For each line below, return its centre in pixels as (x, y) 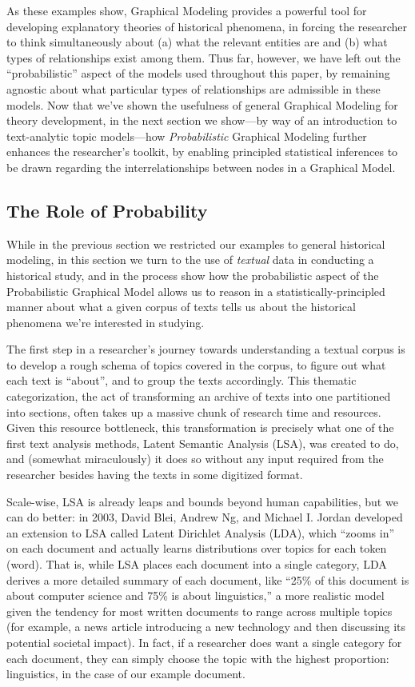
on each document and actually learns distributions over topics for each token (197, 548)
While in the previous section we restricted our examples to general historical (196, 244)
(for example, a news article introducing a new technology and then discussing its (206, 627)
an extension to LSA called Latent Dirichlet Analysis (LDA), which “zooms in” (201, 532)
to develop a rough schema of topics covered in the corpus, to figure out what (196, 364)
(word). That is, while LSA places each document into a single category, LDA (197, 564)
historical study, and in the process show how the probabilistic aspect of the (193, 275)
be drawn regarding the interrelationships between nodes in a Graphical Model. (201, 167)
